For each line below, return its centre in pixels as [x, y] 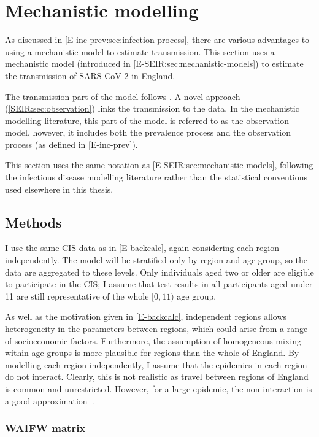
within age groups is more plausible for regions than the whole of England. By [152, 353]
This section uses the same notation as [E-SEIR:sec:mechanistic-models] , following [159, 165]
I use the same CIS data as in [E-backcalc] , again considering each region [142, 248]
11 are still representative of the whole [77, 296]
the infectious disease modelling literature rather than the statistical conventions [156, 177]
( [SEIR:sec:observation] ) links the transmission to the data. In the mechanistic [152, 108]
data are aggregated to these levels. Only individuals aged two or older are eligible [159, 272]
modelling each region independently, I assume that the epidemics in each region [156, 364]
